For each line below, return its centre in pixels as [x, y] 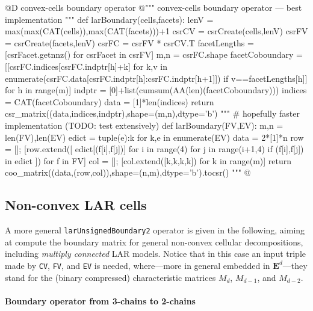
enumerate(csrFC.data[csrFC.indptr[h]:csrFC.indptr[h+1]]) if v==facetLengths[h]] [156, 78]
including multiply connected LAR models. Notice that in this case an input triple [156, 254]
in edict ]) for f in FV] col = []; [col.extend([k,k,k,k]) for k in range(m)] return [148, 160]
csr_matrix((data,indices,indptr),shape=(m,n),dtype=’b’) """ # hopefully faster [152, 113]
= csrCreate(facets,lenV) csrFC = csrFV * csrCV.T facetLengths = [129, 42]
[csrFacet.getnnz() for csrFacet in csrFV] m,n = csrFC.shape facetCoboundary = [154, 54]
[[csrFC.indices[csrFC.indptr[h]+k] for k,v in [86, 66]
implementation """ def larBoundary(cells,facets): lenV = [109, 19]
